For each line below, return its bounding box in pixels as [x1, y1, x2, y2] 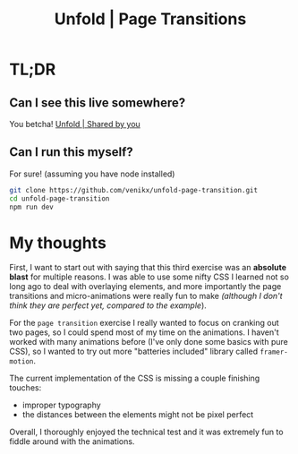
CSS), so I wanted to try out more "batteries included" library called [9, 346, 258, 357]
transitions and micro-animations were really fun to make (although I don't [9, 291, 284, 302]
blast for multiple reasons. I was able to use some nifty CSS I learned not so [9, 271, 289, 282]
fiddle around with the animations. [9, 436, 135, 447]
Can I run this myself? [9, 144, 134, 160]
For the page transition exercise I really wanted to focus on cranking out [9, 318, 279, 329]
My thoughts [9, 233, 107, 253]
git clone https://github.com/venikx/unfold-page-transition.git [9, 185, 258, 194]
